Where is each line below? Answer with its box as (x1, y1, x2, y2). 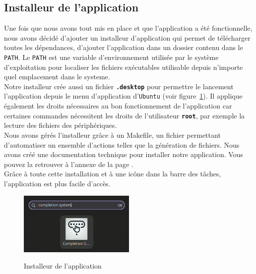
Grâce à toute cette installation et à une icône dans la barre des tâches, (4, 168, 221, 179)
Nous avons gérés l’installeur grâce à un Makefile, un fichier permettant (4, 129, 221, 140)
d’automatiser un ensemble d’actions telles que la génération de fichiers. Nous (4, 139, 240, 150)
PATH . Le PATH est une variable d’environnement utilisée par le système (4, 52, 219, 62)
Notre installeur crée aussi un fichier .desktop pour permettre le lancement (4, 81, 234, 91)
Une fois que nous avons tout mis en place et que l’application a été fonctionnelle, (4, 23, 253, 33)
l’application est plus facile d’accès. (4, 178, 111, 188)
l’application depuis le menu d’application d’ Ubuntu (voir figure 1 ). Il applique (4, 91, 243, 101)
